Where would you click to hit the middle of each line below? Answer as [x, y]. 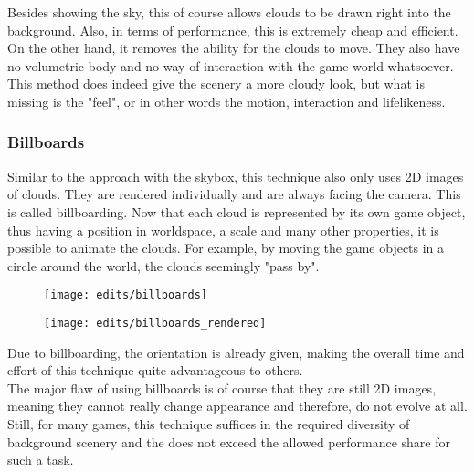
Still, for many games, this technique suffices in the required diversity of [209, 424]
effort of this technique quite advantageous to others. [155, 370]
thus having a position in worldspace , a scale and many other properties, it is [223, 230]
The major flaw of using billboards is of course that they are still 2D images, [222, 388]
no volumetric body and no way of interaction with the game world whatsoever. [231, 65]
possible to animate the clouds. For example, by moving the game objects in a [226, 248]
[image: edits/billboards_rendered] [155, 323]
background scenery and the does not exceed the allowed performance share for [229, 441]
